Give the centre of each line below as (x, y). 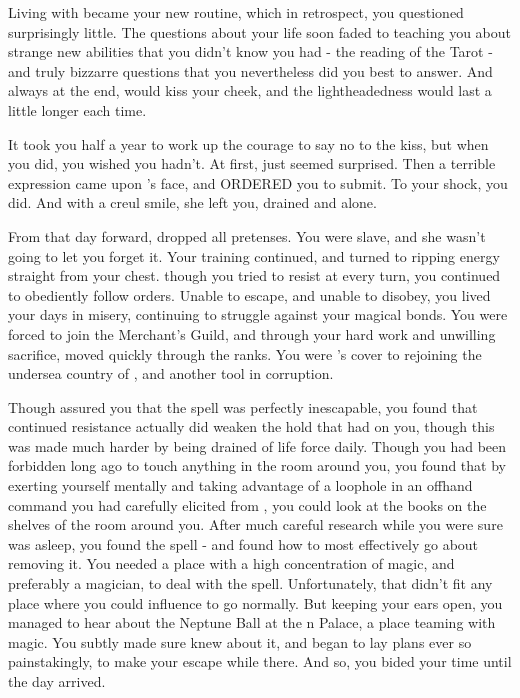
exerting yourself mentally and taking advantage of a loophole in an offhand (240, 485)
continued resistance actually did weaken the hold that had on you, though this (251, 426)
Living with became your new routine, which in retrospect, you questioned (236, 12)
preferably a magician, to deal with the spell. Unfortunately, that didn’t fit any (250, 583)
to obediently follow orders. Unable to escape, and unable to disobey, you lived (249, 294)
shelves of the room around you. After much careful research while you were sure (255, 524)
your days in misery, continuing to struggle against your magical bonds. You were (258, 314)
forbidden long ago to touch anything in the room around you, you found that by (257, 465)
